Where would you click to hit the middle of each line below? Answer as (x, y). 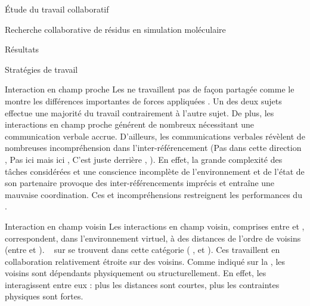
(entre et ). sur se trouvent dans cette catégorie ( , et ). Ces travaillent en (142, 250)
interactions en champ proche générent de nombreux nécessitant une (130, 124)
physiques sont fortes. (44, 296)
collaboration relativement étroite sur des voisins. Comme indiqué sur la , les (145, 261)
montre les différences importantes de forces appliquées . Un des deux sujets (143, 101)
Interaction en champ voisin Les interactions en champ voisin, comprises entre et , (155, 226)
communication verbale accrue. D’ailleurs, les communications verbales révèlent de (155, 136)
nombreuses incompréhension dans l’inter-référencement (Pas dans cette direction (153, 148)
